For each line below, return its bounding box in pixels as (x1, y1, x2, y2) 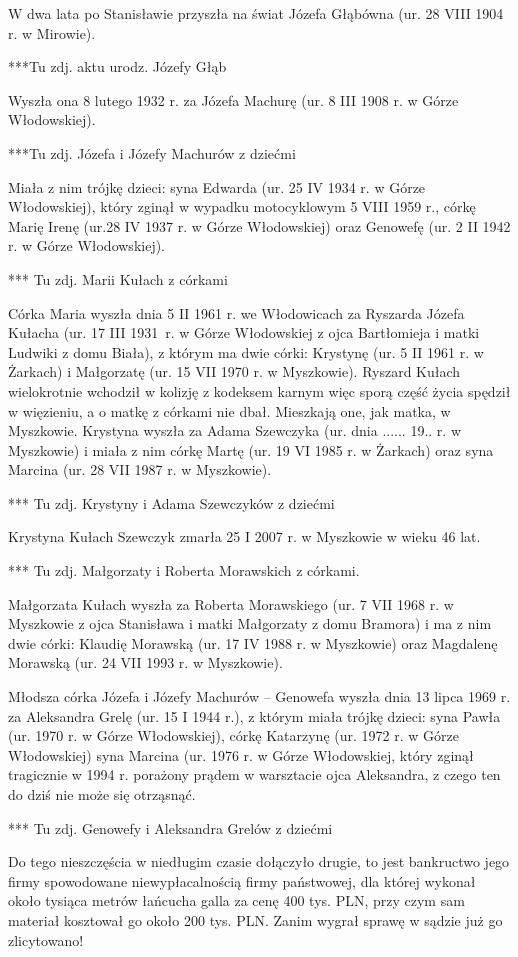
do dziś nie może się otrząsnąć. (8, 784, 196, 804)
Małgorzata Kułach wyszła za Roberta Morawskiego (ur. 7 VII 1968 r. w (8, 593, 454, 614)
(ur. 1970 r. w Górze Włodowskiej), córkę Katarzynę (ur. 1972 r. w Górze (8, 725, 459, 746)
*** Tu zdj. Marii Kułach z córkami (8, 268, 228, 289)
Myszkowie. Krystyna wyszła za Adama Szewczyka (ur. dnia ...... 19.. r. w (8, 420, 462, 441)
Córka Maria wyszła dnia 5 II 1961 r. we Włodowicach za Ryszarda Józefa (8, 302, 465, 323)
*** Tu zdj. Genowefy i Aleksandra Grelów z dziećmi (8, 817, 333, 838)
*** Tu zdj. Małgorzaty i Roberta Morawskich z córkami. (8, 560, 360, 581)
